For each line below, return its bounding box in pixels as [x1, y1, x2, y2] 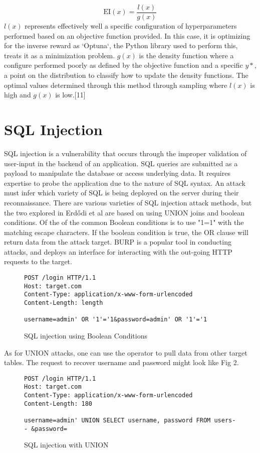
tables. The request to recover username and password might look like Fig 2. [4, 357, 239, 368]
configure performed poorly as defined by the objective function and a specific [4, 60, 243, 70]
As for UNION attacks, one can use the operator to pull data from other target [4, 347, 247, 358]
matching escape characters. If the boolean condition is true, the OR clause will [4, 226, 248, 237]
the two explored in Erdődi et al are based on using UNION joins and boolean [4, 207, 245, 217]
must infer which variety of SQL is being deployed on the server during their [4, 187, 239, 198]
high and [4, 89, 31, 100]
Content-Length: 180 [24, 400, 93, 407]
